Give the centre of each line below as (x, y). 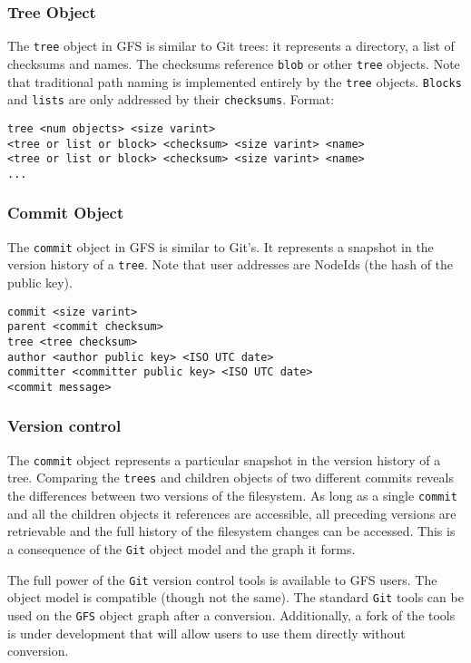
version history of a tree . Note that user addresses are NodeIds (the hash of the (231, 264)
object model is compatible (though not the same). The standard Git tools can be (235, 597)
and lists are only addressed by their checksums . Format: (171, 99)
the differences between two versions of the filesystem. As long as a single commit (232, 496)
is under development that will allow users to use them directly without (206, 633)
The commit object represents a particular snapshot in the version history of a (224, 459)
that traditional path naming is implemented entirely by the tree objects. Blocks (235, 81)
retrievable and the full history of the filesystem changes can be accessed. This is (231, 531)
